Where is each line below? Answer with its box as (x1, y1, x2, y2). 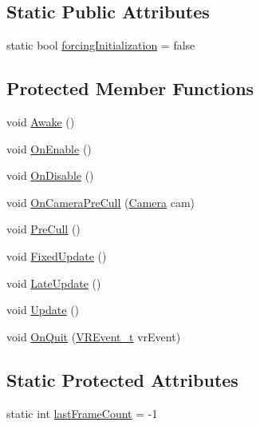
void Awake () (6, 113, 75, 129)
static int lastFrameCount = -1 (6, 404, 158, 421)
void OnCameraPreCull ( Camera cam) (6, 193, 195, 210)
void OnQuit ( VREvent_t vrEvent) (6, 328, 181, 344)
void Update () (6, 301, 80, 318)
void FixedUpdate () (6, 247, 107, 264)
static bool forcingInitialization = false (6, 37, 195, 54)
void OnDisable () (6, 167, 94, 184)
